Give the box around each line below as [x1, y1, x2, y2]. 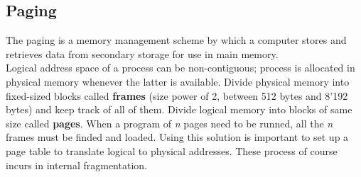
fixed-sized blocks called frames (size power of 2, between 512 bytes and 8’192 [6, 88, 348, 103]
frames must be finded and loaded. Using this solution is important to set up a [6, 130, 349, 144]
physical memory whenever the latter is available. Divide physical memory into [6, 74, 350, 88]
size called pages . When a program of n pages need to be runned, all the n [6, 115, 333, 130]
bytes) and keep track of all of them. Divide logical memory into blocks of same [6, 102, 352, 117]
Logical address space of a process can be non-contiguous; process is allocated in [6, 60, 355, 75]
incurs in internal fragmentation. [6, 157, 147, 172]
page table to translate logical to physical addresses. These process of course [6, 143, 338, 158]
